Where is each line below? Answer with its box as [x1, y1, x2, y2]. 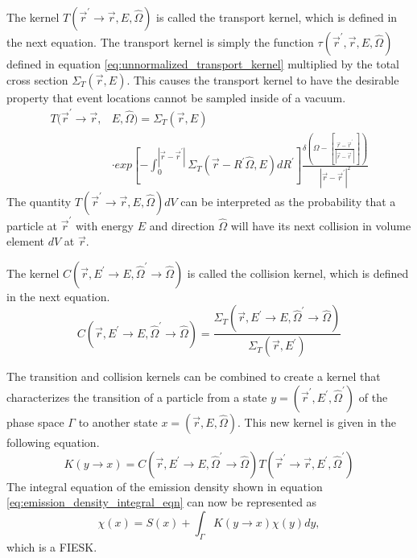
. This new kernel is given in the [237, 413, 396, 430]
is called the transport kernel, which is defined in [156, 9, 398, 25]
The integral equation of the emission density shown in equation [6, 477, 323, 494]
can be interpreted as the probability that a [180, 192, 396, 209]
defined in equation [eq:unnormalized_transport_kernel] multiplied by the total [6, 56, 399, 72]
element [6, 233, 45, 250]
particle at [6, 217, 58, 234]
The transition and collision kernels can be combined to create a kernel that [6, 368, 381, 385]
